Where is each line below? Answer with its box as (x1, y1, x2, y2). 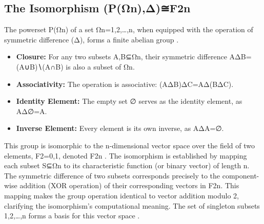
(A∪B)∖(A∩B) (16, 61, 64, 72)
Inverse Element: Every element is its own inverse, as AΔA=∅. (16, 123, 224, 133)
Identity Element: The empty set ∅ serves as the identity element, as (16, 96, 242, 106)
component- (222, 170, 259, 181)
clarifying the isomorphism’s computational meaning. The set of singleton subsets (4, 200, 260, 211)
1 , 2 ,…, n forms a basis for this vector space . (4, 210, 140, 221)
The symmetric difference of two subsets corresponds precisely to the (4, 170, 220, 181)
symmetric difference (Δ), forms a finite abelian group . (4, 34, 179, 44)
